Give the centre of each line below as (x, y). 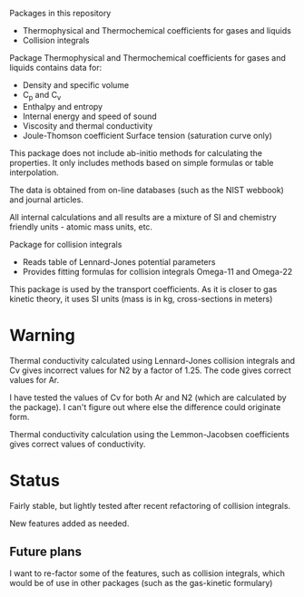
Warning (42, 335)
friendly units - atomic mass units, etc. (81, 227)
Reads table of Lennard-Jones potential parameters (119, 261)
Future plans (45, 552)
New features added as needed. (69, 523)
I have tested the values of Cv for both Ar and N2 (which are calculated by (148, 397)
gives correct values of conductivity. (78, 444)
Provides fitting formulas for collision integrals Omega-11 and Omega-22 (157, 271)
